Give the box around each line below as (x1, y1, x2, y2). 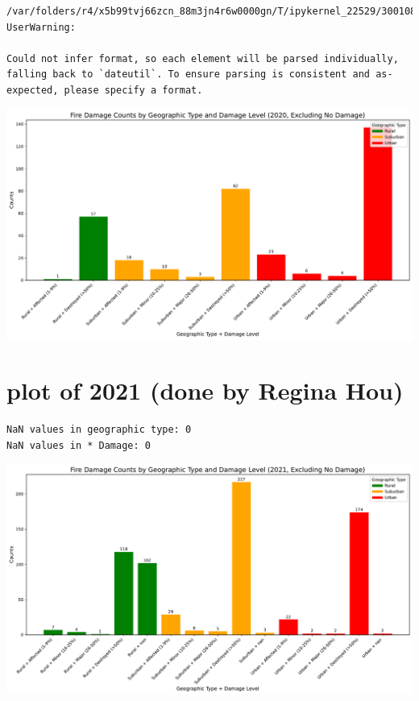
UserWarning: (6, 21, 76, 33)
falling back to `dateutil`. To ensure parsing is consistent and (6, 68, 371, 81)
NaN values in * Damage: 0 (6, 439, 151, 451)
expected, (6, 84, 59, 96)
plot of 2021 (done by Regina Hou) (6, 374, 404, 407)
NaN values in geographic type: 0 (6, 424, 192, 436)
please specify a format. (64, 84, 203, 96)
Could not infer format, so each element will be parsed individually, (6, 52, 399, 64)
